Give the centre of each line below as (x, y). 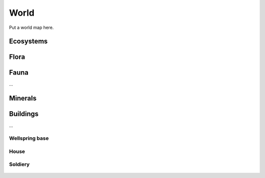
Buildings (24, 114)
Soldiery (19, 164)
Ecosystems (28, 41)
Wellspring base (29, 138)
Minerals (23, 98)
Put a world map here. (31, 27)
